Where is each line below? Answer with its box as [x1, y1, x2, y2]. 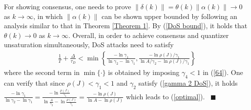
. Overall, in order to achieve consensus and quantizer [68, 30, 229, 40]
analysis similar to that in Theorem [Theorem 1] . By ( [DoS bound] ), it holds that [4, 20, 248, 31]
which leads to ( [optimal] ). [125, 91, 205, 101]
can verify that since [4, 77, 65, 88]
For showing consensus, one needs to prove [4, 1, 131, 11]
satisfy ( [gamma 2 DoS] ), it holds [138, 77, 238, 88]
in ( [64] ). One [203, 67, 243, 77]
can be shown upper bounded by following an [102, 11, 237, 21]
